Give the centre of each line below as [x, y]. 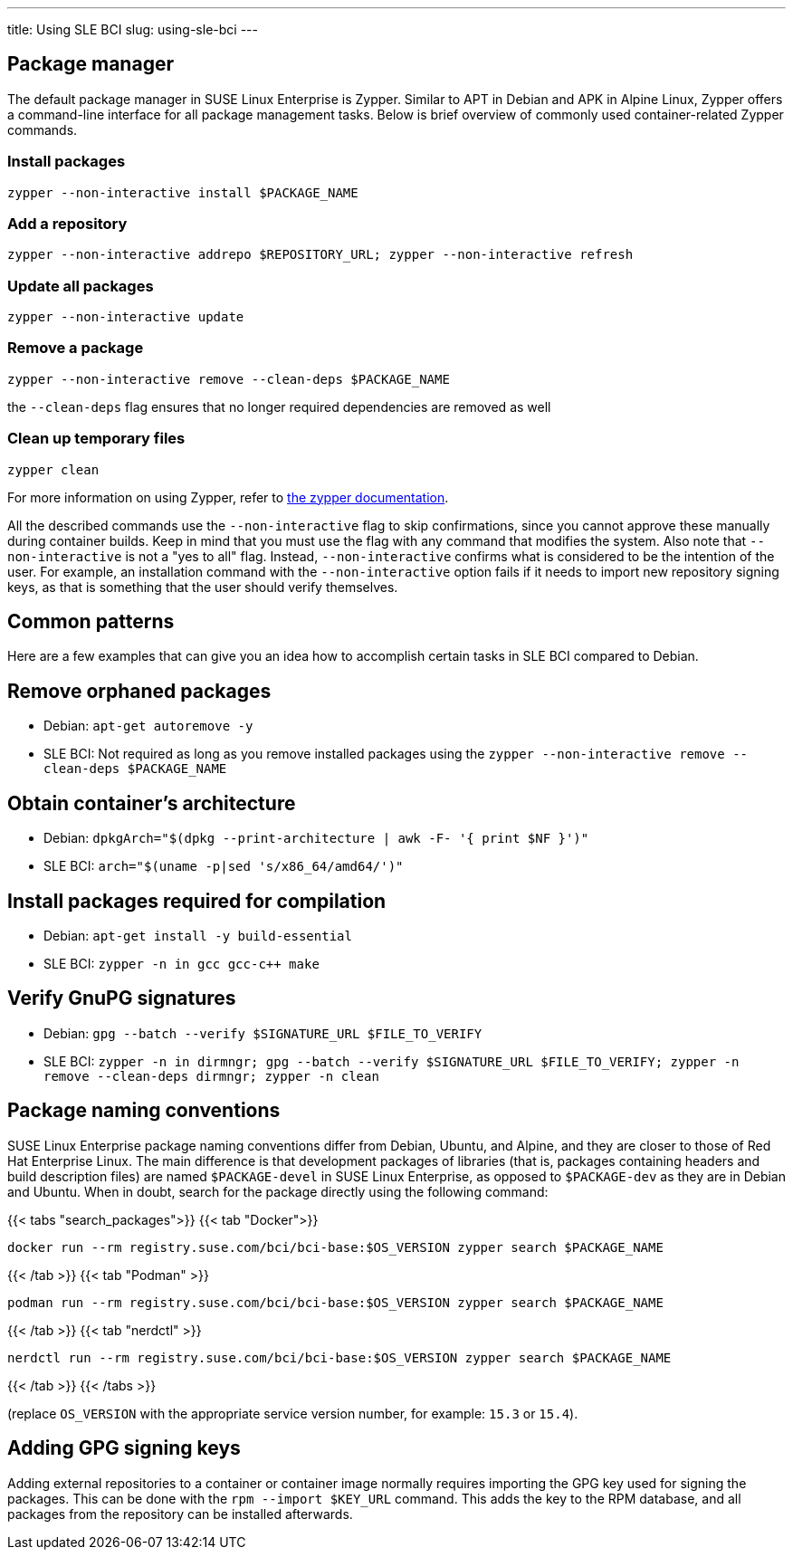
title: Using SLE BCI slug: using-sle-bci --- [133, 29]
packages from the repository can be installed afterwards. [180, 1514]
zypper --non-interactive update [126, 317]
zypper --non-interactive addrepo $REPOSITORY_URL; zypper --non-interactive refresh [320, 255]
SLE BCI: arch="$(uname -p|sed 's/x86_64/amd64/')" [224, 866]
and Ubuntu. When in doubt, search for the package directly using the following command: [278, 1191]
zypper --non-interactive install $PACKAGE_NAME [183, 192]
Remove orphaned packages [139, 691]
